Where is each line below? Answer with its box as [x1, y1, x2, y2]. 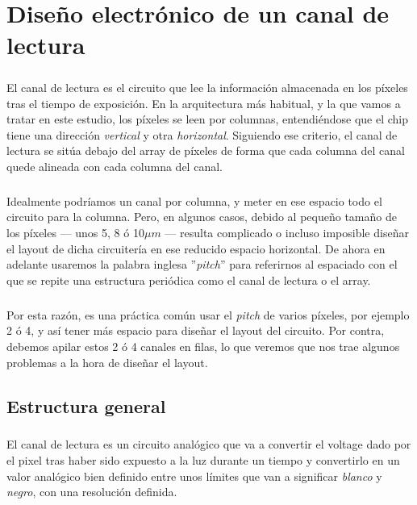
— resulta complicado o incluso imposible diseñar [165, 224, 409, 241]
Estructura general [6, 393, 166, 418]
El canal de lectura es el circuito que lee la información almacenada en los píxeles [6, 78, 408, 95]
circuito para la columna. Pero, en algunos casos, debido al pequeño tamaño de [6, 208, 397, 225]
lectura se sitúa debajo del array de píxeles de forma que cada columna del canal [6, 142, 405, 159]
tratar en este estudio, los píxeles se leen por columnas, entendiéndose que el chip [6, 111, 408, 127]
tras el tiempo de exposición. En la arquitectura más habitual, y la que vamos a [6, 94, 401, 111]
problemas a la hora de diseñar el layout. [6, 353, 208, 370]
